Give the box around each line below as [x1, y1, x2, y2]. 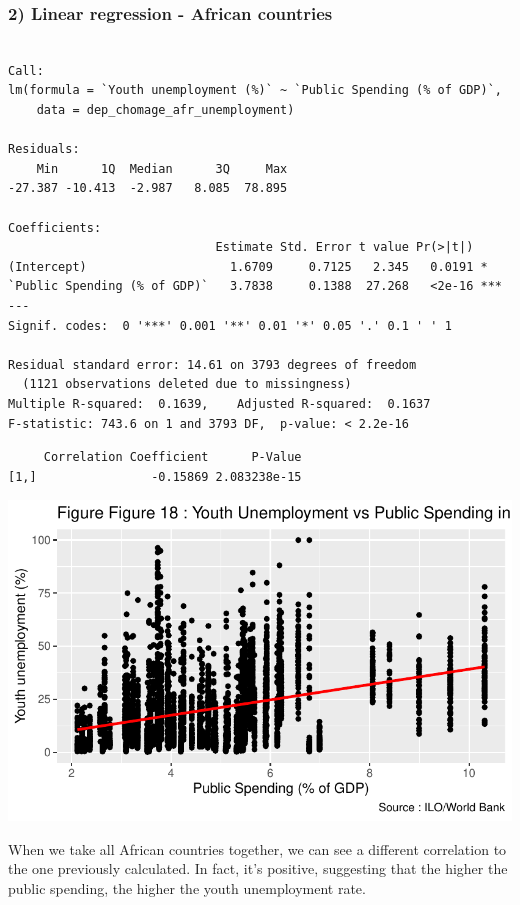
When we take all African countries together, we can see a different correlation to [8, 838, 507, 859]
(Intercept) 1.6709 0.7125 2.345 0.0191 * [8, 259, 488, 274]
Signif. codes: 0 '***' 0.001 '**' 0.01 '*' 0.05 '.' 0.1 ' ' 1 [8, 318, 452, 333]
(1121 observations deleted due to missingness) [22, 377, 352, 392]
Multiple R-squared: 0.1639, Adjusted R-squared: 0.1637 [8, 396, 431, 411]
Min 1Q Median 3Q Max [36, 161, 288, 176]
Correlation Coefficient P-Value [43, 450, 302, 465]
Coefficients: [8, 220, 102, 235]
